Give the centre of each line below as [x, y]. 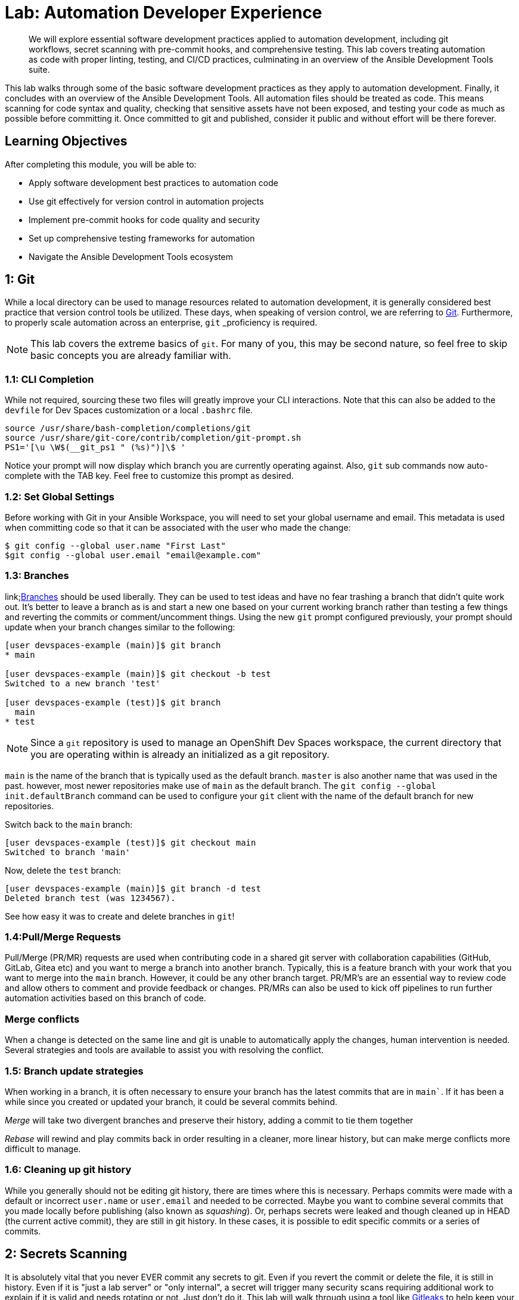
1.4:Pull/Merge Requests [63, 937]
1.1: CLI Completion [49, 379]
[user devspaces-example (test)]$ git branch [113, 702]
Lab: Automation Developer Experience [164, 13]
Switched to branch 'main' [68, 852]
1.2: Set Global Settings [60, 496]
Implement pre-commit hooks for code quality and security [144, 219]
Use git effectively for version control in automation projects [146, 201]
